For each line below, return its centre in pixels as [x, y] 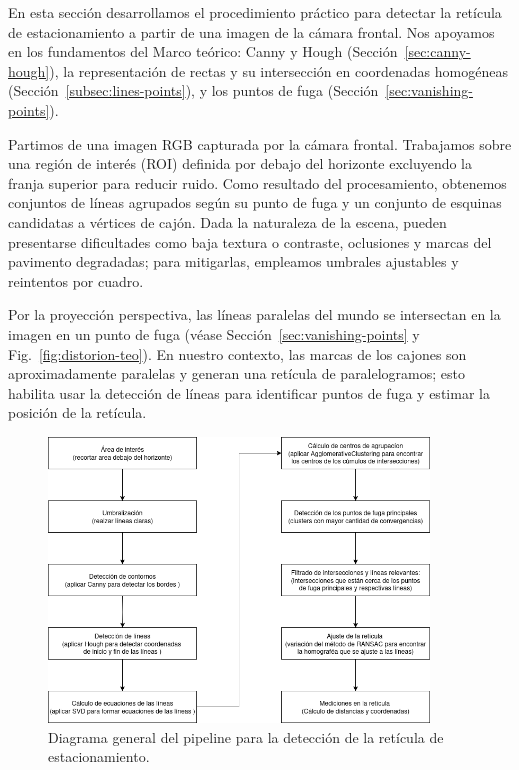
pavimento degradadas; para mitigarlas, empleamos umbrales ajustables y [233, 261]
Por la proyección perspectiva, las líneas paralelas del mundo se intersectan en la [254, 314]
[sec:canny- [437, 51]
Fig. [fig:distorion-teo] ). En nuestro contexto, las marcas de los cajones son [237, 353]
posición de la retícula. [77, 412]
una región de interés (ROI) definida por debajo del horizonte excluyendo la [240, 163]
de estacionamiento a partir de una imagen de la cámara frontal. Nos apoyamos [251, 31]
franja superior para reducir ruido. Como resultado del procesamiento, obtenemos [257, 182]
